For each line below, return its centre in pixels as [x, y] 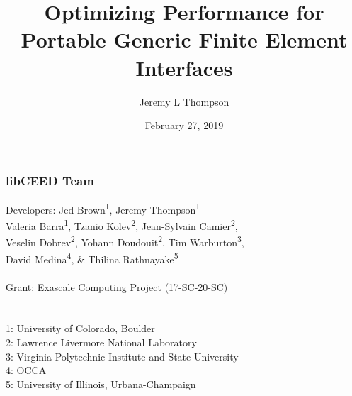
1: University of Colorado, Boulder [80, 328]
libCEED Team [50, 180]
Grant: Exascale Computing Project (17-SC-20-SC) [117, 286]
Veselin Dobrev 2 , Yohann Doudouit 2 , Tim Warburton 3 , [125, 241]
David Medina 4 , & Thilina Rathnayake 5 [92, 258]
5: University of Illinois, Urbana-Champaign [101, 384]
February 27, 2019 [184, 125]
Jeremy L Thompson [184, 101]
